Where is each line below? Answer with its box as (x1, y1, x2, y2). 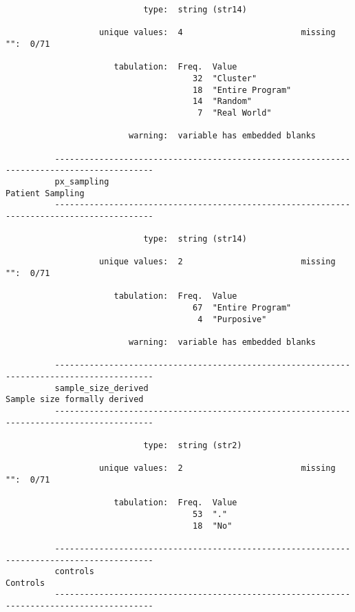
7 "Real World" (197, 107, 272, 118)
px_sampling (54, 176, 109, 187)
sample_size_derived (54, 383, 149, 393)
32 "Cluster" (193, 73, 257, 83)
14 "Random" (193, 96, 252, 107)
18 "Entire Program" (193, 85, 292, 95)
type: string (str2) (143, 440, 242, 450)
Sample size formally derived (6, 394, 144, 405)
